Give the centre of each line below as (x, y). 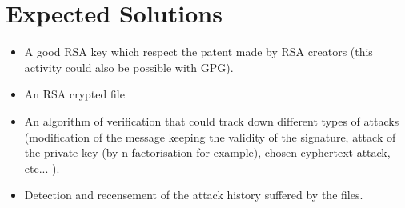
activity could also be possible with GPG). (129, 67)
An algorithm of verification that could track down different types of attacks (212, 120)
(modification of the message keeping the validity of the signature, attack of (210, 136)
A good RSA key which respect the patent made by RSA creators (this (198, 52)
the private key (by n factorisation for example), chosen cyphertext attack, (207, 152)
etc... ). (42, 168)
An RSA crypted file (74, 94)
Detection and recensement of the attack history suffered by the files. (194, 195)
